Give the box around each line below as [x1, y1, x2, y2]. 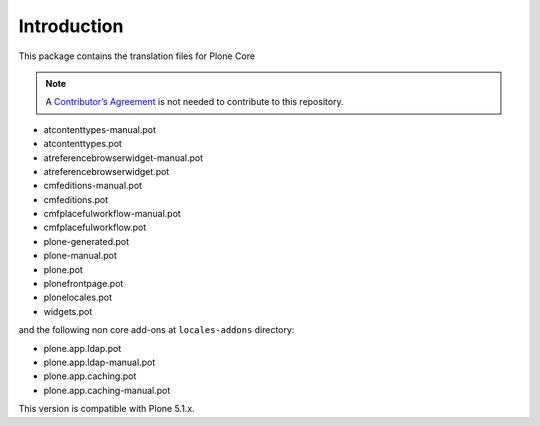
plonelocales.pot [43, 291, 113, 304]
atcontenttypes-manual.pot [43, 123, 157, 135]
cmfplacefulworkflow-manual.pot [43, 208, 182, 220]
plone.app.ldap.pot [43, 342, 122, 354]
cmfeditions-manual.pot [43, 180, 143, 192]
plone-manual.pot [43, 250, 117, 262]
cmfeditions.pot [43, 193, 109, 205]
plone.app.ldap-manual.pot [43, 356, 156, 368]
